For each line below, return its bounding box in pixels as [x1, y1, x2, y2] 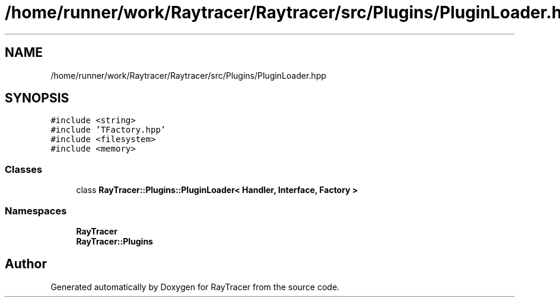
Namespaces [5, 204, 67, 217]
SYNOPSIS [5, 91, 69, 106]
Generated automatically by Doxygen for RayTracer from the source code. [50, 281, 340, 292]
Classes [5, 163, 43, 175]
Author [5, 256, 47, 272]
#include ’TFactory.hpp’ [50, 125, 166, 135]
